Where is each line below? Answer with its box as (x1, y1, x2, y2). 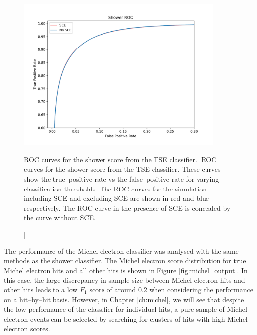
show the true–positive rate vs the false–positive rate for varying (24, 173, 219, 184)
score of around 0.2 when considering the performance (89, 284, 253, 294)
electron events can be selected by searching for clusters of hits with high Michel (4, 313, 248, 324)
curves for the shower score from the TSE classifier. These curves (24, 164, 221, 174)
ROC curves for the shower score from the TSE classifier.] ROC (24, 154, 217, 164)
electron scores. (4, 323, 50, 334)
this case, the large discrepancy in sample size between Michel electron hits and (4, 275, 245, 285)
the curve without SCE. (24, 212, 96, 223)
